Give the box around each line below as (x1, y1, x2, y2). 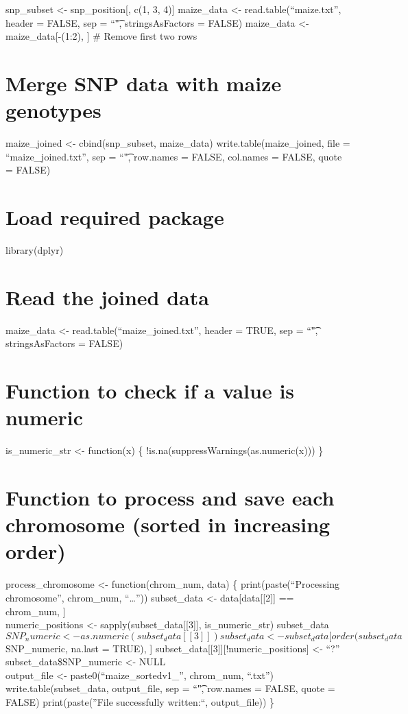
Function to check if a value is (5, 377, 295, 405)
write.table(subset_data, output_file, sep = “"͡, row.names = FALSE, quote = (5, 681, 335, 695)
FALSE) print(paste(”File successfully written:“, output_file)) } (5, 695, 275, 709)
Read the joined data (5, 283, 209, 311)
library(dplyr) (5, 243, 64, 257)
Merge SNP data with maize (5, 69, 282, 97)
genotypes (5, 96, 101, 124)
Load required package (5, 203, 224, 231)
